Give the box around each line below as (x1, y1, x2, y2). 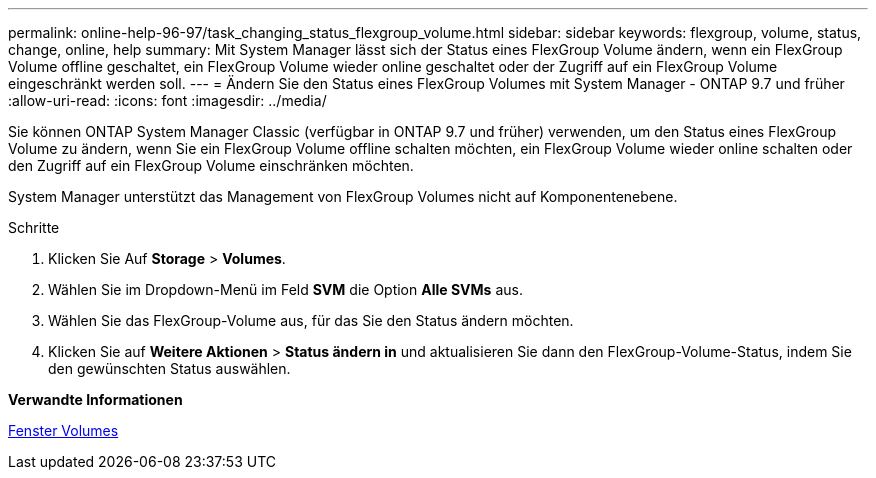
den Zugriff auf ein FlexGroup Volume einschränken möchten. (8, 157, 414, 174)
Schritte (8, 219, 60, 236)
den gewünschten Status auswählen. (48, 360, 291, 377)
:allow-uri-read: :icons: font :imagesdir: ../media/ (8, 92, 327, 109)
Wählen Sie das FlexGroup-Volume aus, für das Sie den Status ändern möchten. (48, 312, 574, 329)
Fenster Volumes (8, 422, 119, 439)
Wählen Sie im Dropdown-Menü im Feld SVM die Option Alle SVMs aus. (48, 281, 523, 298)
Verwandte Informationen (8, 391, 183, 408)
